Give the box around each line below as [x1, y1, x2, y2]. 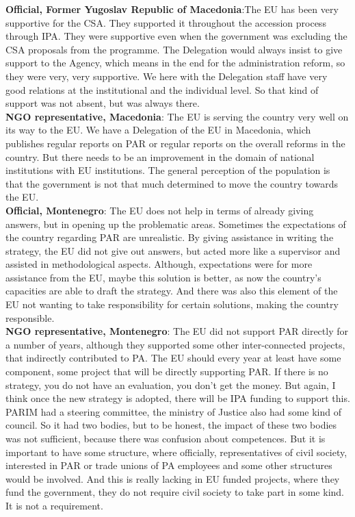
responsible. [5, 310, 55, 325]
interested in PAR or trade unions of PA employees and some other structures [5, 458, 332, 472]
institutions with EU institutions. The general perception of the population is [5, 163, 330, 177]
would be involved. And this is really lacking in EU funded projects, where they [5, 471, 340, 486]
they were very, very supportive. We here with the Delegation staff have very [5, 68, 328, 83]
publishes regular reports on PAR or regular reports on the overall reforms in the [5, 136, 345, 150]
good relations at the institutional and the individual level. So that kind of [5, 82, 319, 97]
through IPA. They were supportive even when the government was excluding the [5, 29, 347, 43]
